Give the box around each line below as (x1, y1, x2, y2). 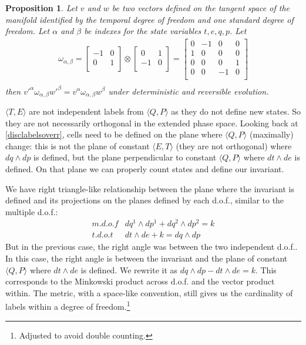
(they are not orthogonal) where (176, 139, 292, 152)
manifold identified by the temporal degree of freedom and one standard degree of (5, 13, 294, 25)
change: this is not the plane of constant (5, 139, 150, 152)
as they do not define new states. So (171, 105, 301, 117)
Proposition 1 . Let (5, 2, 78, 14)
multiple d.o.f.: (5, 205, 58, 217)
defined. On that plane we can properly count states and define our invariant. (5, 162, 284, 175)
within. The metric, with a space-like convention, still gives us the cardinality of (5, 286, 293, 299)
